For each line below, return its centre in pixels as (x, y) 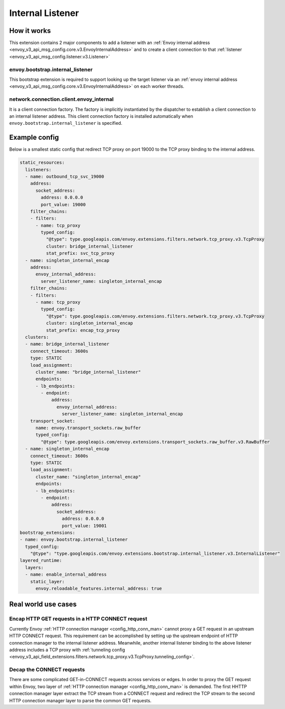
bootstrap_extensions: (47, 532)
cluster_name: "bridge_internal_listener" (88, 372)
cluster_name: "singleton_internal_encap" (88, 477)
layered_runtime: (41, 561)
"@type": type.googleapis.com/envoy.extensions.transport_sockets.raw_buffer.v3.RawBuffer (155, 442)
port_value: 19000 (63, 204)
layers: (34, 567)
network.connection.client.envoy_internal (61, 99)
